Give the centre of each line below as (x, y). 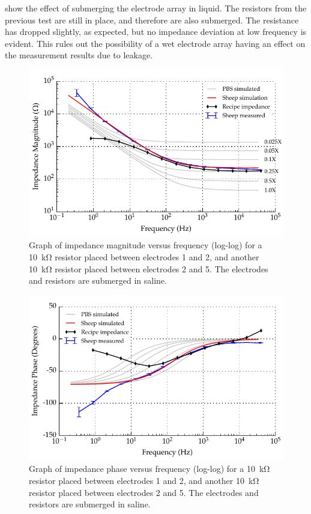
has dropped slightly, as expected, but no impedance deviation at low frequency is (156, 32)
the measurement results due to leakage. (79, 55)
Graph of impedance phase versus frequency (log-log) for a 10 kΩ (149, 469)
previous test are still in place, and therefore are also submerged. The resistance (152, 20)
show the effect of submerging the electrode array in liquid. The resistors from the (156, 8)
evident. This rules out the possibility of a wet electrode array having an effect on (155, 43)
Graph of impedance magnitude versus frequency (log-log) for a (146, 245)
